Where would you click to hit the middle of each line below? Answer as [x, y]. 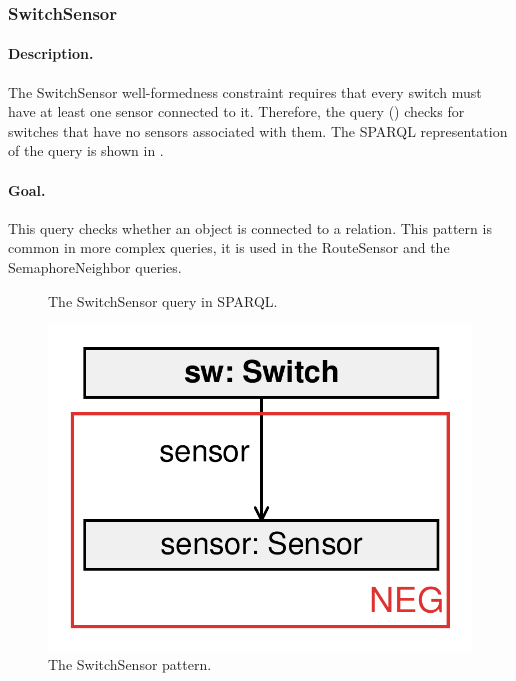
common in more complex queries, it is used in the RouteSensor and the [229, 247]
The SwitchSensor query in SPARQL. [163, 300]
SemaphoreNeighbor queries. [95, 267]
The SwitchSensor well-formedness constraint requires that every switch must [245, 91]
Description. [51, 53]
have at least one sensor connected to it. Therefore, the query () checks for [236, 111]
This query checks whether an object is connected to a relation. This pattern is [250, 227]
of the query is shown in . [86, 150]
